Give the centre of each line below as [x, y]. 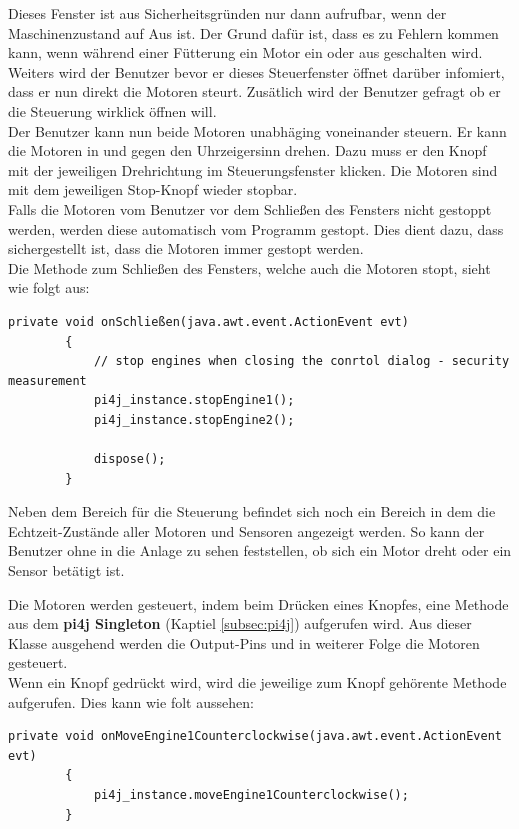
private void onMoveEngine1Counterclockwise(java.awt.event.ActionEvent [255, 736]
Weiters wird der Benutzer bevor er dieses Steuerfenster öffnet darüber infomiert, [256, 71]
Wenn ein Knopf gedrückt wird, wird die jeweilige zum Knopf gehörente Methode [257, 682]
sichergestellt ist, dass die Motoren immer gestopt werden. [186, 248]
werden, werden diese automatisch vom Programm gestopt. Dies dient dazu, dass [256, 228]
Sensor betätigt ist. [66, 570]
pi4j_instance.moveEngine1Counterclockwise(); [251, 794]
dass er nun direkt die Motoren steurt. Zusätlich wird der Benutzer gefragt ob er [254, 91]
